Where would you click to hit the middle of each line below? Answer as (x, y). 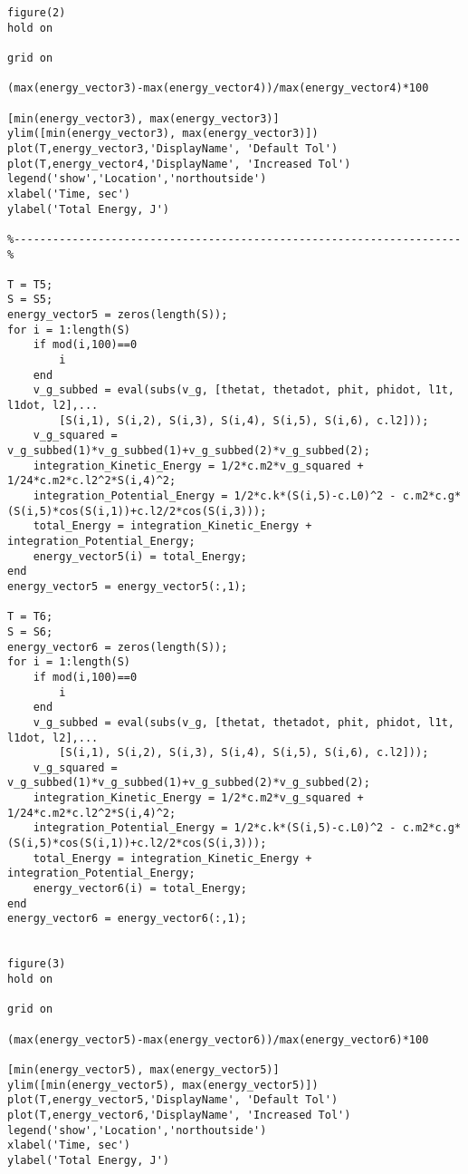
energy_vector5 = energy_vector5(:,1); (127, 586)
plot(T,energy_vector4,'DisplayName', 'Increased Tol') (179, 164)
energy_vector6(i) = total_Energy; (140, 889)
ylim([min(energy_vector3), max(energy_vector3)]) (163, 134)
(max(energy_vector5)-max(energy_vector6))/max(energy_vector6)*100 (218, 1039)
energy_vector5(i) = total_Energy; (140, 556)
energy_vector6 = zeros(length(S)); (118, 647)
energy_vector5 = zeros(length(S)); (118, 315)
